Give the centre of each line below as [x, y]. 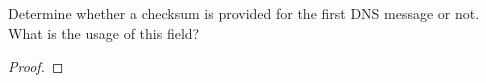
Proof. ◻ [36, 66]
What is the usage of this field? [104, 32]
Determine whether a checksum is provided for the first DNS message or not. [244, 13]
